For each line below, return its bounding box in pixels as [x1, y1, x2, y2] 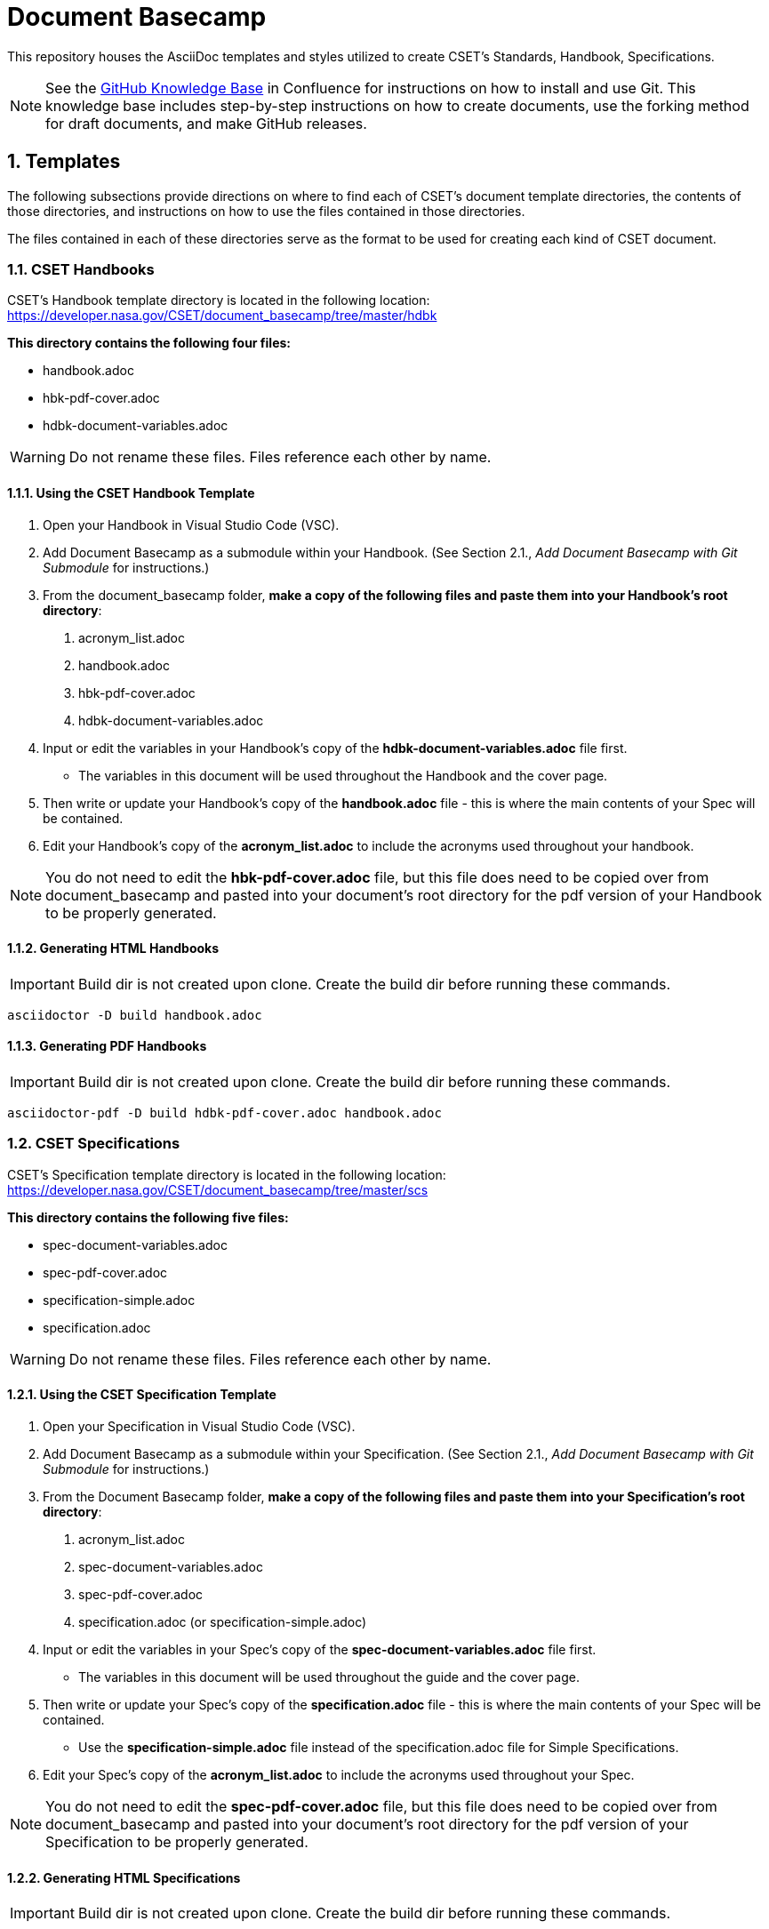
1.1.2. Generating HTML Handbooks [7, 940, 220, 956]
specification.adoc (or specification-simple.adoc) [78, 1613, 367, 1629]
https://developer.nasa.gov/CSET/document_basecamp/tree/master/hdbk [7, 308, 437, 324]
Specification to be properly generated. [45, 1832, 308, 1851]
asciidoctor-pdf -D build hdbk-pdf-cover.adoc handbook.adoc [7, 1106, 442, 1120]
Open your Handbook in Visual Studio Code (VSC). [43, 516, 340, 532]
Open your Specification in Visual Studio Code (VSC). [43, 1418, 356, 1434]
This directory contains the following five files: [7, 1209, 289, 1225]
